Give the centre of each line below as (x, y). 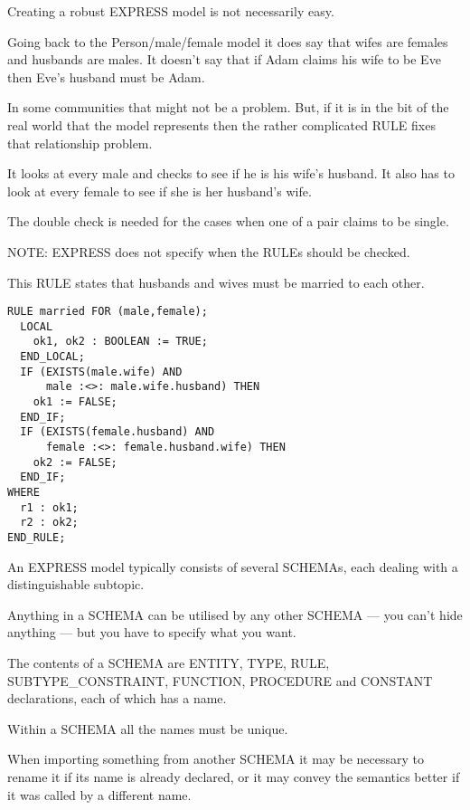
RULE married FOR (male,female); (108, 312)
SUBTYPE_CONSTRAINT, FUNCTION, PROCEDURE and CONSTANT (220, 680)
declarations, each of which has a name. (117, 698)
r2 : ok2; (49, 523)
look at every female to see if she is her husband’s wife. (160, 191)
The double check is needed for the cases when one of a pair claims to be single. (228, 221)
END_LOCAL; (52, 357)
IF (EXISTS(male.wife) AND (101, 372)
